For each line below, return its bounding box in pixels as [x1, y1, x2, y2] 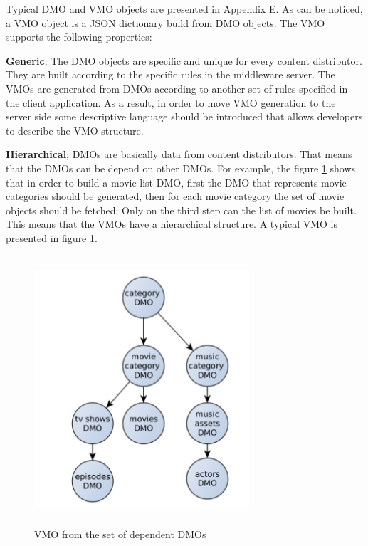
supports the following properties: [6, 29, 152, 44]
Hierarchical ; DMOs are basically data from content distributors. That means [6, 147, 352, 162]
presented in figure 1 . [6, 230, 98, 245]
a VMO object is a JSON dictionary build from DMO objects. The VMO [6, 15, 325, 30]
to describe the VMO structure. [6, 122, 144, 137]
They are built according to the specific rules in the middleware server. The [6, 67, 335, 82]
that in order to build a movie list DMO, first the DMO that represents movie [6, 174, 347, 189]
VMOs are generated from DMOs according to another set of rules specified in [6, 80, 348, 95]
